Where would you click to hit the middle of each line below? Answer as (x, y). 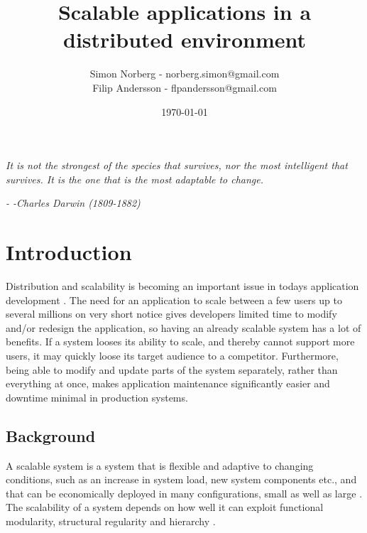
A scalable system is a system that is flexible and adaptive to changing (160, 465)
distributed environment (185, 39)
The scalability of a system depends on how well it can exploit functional (165, 507)
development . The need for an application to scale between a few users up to (174, 300)
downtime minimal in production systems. (97, 397)
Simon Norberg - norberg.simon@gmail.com (185, 74)
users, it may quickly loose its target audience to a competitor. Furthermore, (172, 355)
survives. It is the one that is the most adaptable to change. (135, 179)
